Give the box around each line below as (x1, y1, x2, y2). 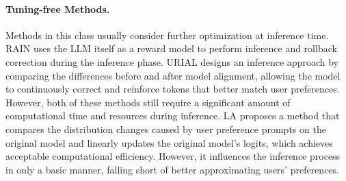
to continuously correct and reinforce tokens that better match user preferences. (5, 82, 340, 96)
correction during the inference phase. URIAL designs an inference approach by (5, 54, 338, 69)
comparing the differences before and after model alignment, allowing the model (5, 68, 341, 82)
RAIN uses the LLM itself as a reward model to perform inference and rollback (5, 41, 337, 56)
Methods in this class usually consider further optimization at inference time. (5, 27, 329, 42)
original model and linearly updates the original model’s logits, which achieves (5, 135, 333, 149)
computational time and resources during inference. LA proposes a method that (5, 108, 340, 123)
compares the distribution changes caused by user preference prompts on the (5, 121, 326, 136)
